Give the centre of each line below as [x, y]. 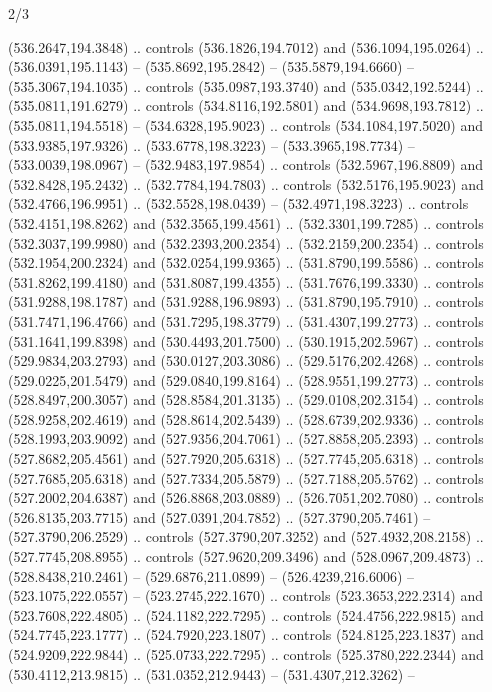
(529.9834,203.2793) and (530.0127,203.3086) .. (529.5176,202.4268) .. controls [246, 360]
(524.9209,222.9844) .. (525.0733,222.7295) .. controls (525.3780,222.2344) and [246, 654]
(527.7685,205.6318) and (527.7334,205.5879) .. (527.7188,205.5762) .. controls [246, 477]
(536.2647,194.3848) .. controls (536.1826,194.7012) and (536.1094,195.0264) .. [246, 46]
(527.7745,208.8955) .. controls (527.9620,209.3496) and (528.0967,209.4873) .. [246, 556]
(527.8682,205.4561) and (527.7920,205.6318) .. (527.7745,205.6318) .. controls [246, 458]
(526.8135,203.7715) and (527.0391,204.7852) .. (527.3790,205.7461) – [219, 516]
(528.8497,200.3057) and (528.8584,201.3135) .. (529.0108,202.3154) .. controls [246, 399]
